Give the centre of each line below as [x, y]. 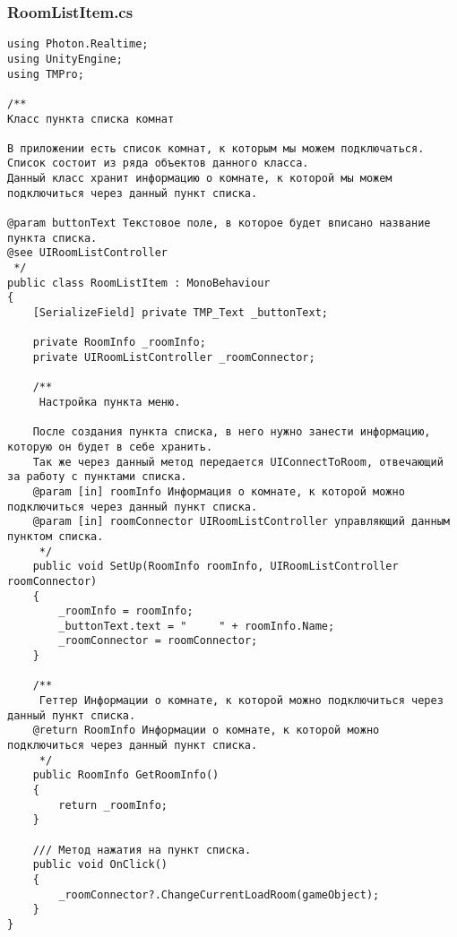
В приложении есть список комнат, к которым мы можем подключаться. [216, 148]
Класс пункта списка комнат [91, 119]
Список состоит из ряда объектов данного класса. [158, 163]
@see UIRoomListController [87, 253]
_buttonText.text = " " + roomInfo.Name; [197, 626]
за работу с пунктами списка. [97, 477]
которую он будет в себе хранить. [110, 447]
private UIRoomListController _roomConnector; [174, 357]
